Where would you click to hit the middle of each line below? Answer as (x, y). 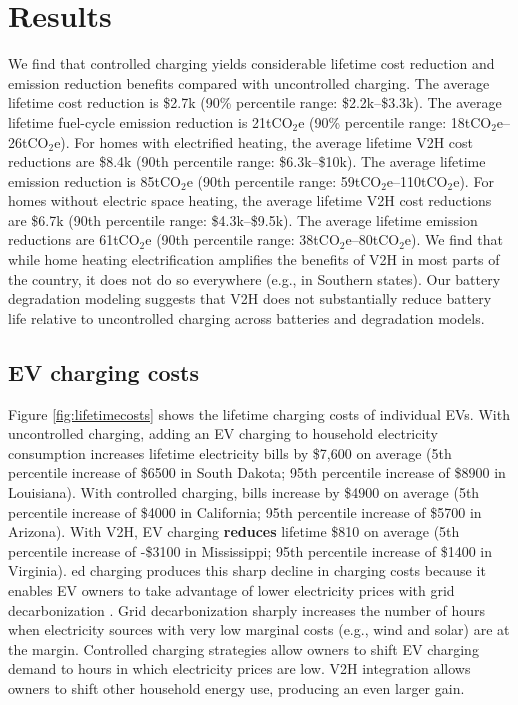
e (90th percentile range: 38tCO (242, 239)
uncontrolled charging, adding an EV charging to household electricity (223, 433)
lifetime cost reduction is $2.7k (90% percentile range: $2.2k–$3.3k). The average (255, 102)
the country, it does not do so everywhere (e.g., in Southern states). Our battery (254, 278)
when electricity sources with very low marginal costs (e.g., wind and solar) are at (259, 629)
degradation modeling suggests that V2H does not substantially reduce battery (250, 298)
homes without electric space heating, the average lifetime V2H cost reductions (250, 200)
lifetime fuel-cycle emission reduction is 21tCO (150, 121)
